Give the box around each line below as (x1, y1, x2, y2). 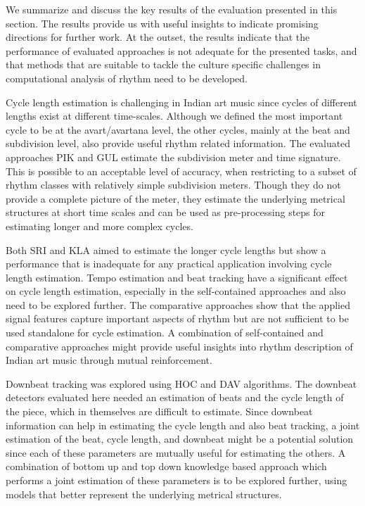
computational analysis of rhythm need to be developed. (6, 70, 248, 85)
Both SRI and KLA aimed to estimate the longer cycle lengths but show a (6, 242, 326, 257)
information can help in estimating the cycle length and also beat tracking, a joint (6, 417, 360, 432)
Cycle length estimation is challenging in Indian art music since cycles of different (6, 94, 357, 109)
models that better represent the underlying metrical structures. (6, 486, 282, 501)
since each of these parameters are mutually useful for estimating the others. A (6, 445, 346, 460)
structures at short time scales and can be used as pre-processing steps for (6, 205, 326, 220)
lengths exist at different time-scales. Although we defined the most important (6, 108, 343, 123)
